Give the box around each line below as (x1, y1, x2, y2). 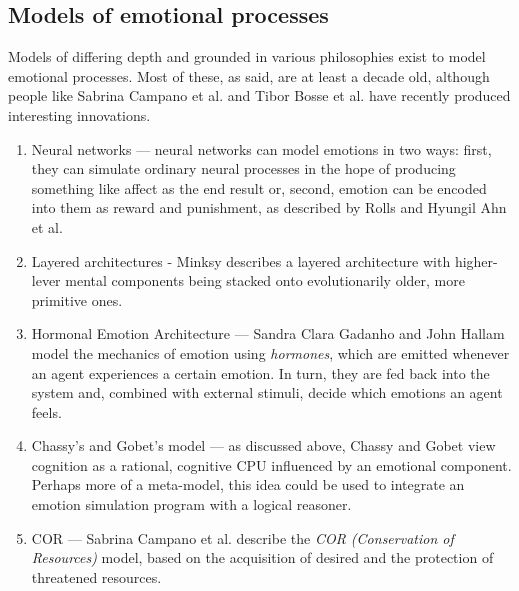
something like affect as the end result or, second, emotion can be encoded (31, 177, 487, 198)
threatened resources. (31, 566, 162, 587)
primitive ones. (31, 289, 123, 310)
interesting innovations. (8, 104, 151, 125)
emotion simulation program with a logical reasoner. (31, 494, 352, 515)
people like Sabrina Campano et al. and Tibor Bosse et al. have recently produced (8, 85, 511, 106)
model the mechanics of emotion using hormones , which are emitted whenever (31, 342, 510, 363)
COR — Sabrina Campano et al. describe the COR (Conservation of (31, 527, 454, 548)
